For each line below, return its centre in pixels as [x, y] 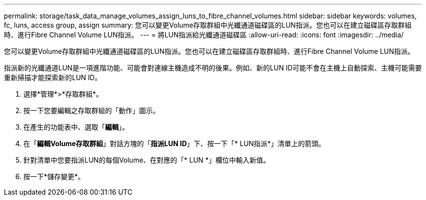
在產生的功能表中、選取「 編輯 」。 [76, 127]
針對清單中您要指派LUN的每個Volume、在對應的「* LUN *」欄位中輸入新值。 [147, 160]
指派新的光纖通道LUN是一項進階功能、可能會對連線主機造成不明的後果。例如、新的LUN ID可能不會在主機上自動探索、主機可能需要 [213, 68]
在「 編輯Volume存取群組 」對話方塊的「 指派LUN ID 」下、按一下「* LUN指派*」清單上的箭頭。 [174, 143]
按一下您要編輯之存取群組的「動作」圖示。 [91, 110]
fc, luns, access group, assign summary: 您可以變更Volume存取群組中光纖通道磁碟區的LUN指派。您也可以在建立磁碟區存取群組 [208, 25]
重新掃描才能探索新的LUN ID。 [53, 77]
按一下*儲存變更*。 [54, 176]
